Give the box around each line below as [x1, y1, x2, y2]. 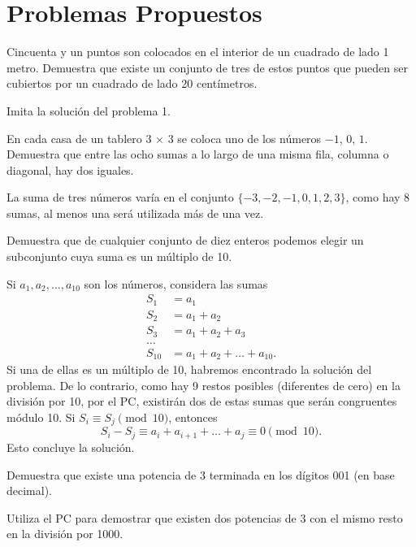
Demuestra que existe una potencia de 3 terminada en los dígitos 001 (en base [6, 466, 395, 483]
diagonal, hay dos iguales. [6, 161, 134, 178]
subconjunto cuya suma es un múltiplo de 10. [6, 248, 232, 265]
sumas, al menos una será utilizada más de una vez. [6, 204, 264, 221]
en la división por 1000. [6, 525, 123, 542]
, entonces [168, 409, 218, 425]
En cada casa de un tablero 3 [6, 129, 152, 146]
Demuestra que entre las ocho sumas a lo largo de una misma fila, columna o [6, 145, 389, 163]
